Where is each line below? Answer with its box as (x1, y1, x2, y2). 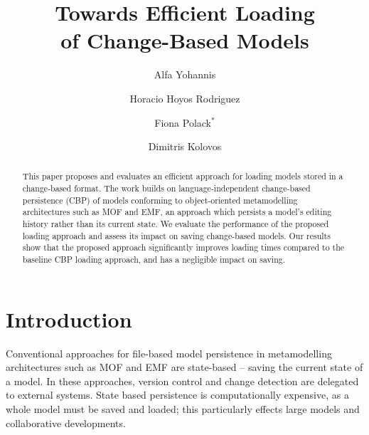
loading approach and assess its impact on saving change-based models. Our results (22, 229, 331, 241)
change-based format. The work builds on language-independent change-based (22, 182, 311, 194)
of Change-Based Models (60, 26, 309, 55)
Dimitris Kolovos (148, 139, 222, 154)
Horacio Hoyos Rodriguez (129, 90, 240, 105)
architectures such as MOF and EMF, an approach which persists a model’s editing (22, 206, 332, 218)
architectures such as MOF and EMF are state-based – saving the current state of (6, 360, 363, 374)
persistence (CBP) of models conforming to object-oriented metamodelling (22, 194, 298, 206)
